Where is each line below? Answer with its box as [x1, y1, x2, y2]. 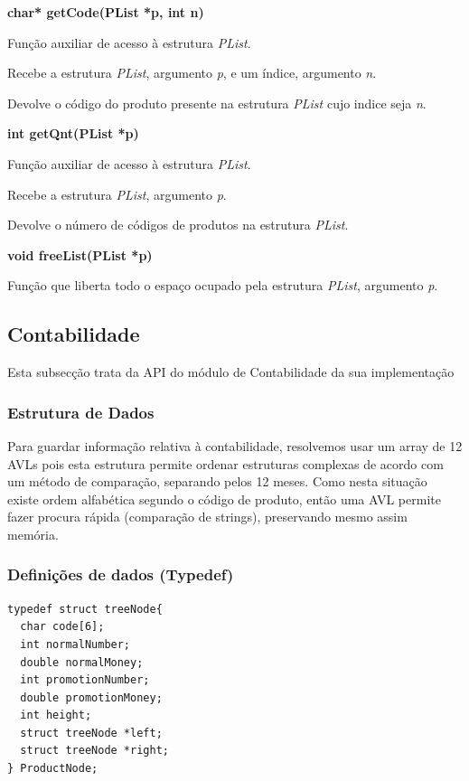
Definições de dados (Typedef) [7, 563, 234, 586]
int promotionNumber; [20, 673, 150, 687]
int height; [20, 709, 92, 722]
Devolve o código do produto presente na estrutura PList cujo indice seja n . [7, 93, 427, 112]
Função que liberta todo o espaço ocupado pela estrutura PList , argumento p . [7, 276, 438, 295]
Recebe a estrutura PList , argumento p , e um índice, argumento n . [7, 63, 377, 82]
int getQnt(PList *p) [7, 124, 139, 143]
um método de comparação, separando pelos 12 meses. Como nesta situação [7, 472, 427, 491]
